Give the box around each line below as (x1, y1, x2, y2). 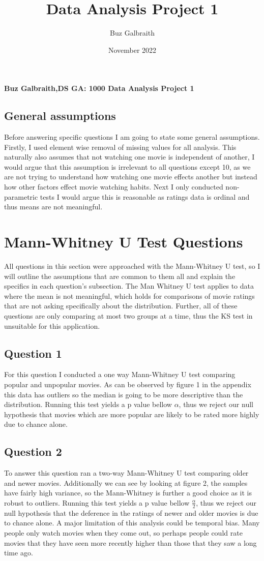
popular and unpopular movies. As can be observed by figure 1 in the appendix (4, 379, 251, 389)
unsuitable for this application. (4, 320, 100, 331)
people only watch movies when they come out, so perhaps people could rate (4, 527, 243, 538)
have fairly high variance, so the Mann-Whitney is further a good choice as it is (4, 487, 252, 498)
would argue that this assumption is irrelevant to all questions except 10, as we (4, 161, 251, 172)
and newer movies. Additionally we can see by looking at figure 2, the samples (4, 477, 248, 488)
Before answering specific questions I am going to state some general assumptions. (4, 132, 260, 142)
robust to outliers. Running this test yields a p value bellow (4, 497, 190, 508)
